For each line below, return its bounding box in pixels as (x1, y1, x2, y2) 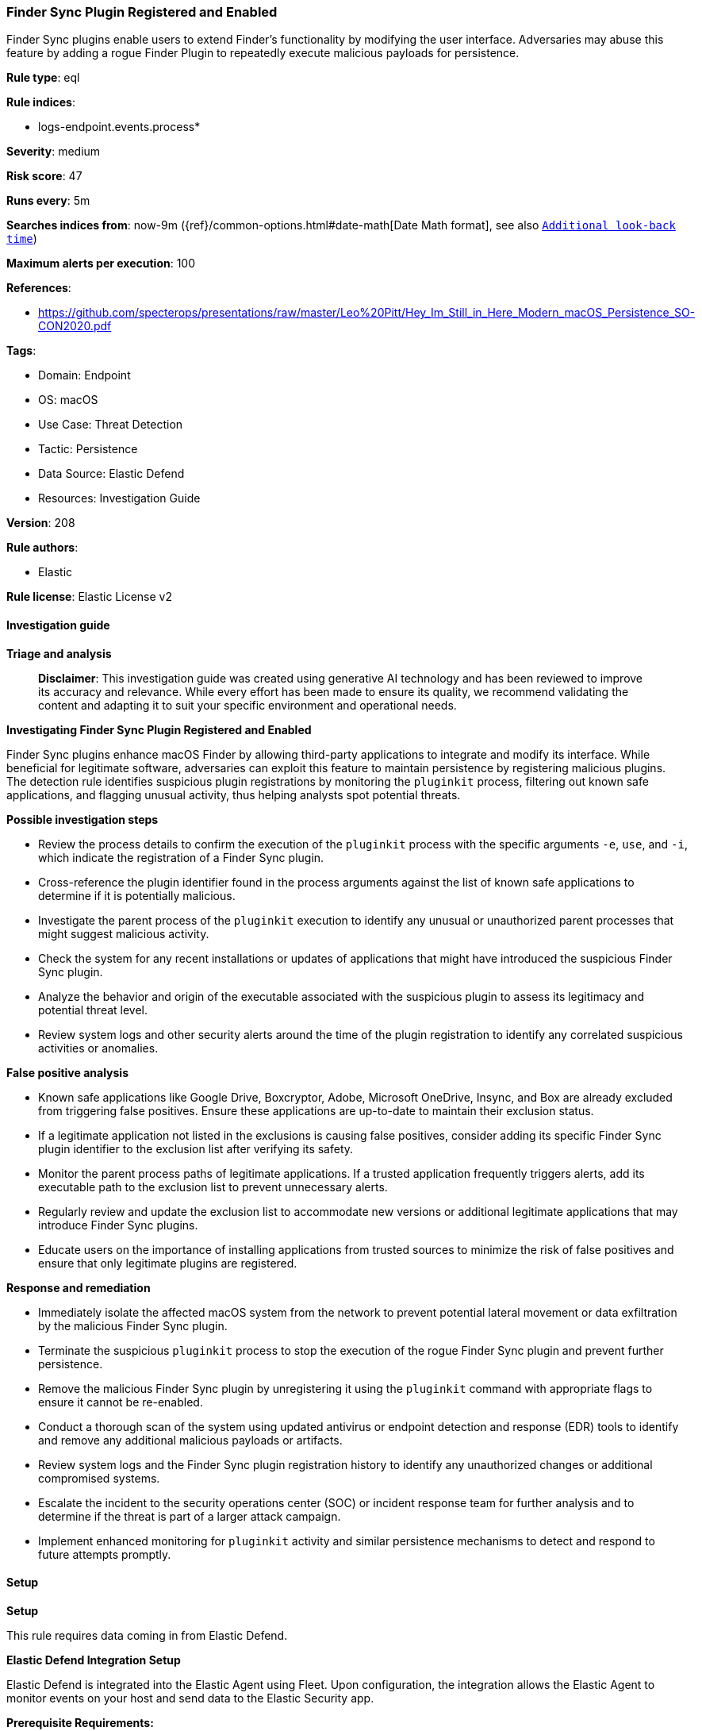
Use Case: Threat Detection (38, 417, 183, 432)
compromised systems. (38, 1471, 160, 1485)
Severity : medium (6, 144, 101, 159)
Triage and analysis (6, 646, 112, 660)
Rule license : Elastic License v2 (6, 590, 172, 604)
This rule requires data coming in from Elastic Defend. (6, 1628, 288, 1642)
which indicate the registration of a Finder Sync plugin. (38, 850, 324, 864)
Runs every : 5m (6, 194, 90, 208)
